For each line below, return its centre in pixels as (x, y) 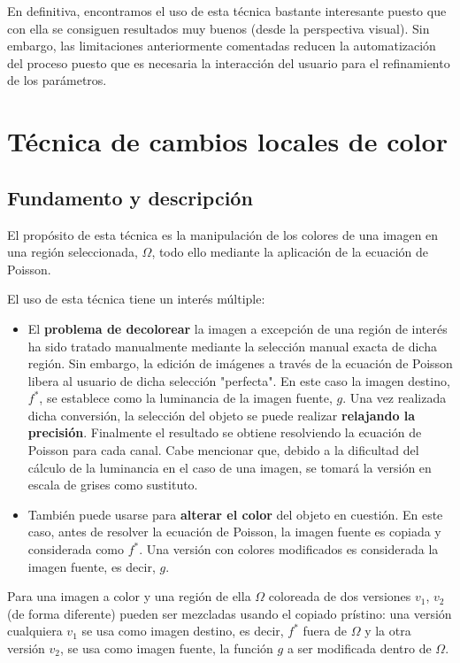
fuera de (325, 631)
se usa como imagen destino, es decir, (183, 631)
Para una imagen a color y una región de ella (129, 596)
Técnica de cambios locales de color (227, 141)
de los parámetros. (57, 80)
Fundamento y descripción (130, 197)
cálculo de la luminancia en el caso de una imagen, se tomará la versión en (230, 467)
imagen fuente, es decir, (92, 566)
